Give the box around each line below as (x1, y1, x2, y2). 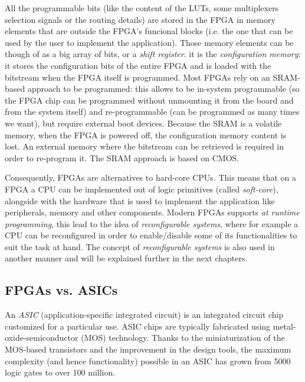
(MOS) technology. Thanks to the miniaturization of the (81, 331, 285, 344)
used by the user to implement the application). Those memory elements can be (5, 36, 294, 48)
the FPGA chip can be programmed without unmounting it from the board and (5, 94, 294, 106)
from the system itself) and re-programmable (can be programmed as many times (5, 105, 300, 118)
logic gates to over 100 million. (5, 366, 116, 378)
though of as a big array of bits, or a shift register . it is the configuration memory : (5, 48, 301, 60)
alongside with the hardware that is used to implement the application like (5, 194, 275, 207)
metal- (273, 320, 296, 332)
